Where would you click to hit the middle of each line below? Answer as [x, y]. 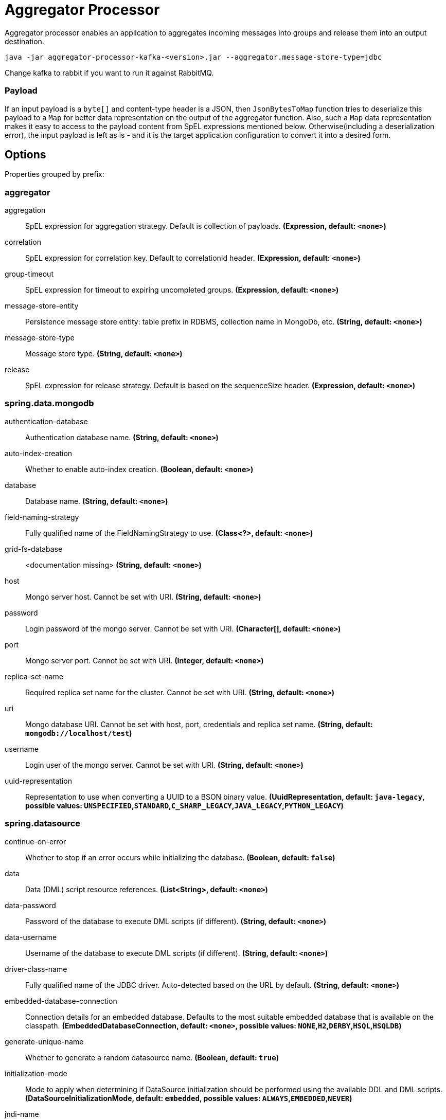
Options [25, 154]
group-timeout [29, 274]
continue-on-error [35, 841]
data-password [30, 905]
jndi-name [22, 1114]
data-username [31, 937]
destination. [24, 41]
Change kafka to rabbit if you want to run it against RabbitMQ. [109, 73]
